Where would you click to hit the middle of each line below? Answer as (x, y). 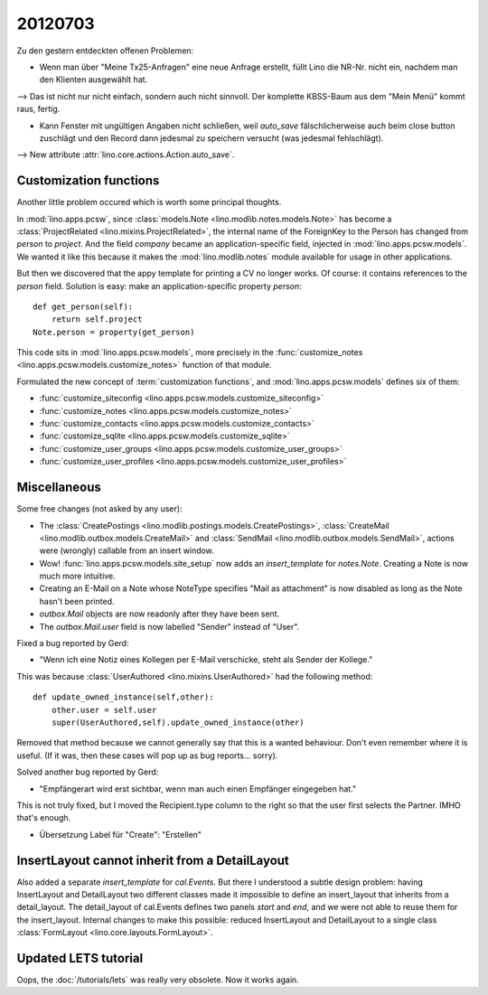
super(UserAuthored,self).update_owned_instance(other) (178, 722)
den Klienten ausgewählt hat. (94, 80)
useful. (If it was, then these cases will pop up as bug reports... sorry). (147, 756)
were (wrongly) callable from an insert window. (127, 550)
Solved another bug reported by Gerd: (88, 772)
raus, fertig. (38, 109)
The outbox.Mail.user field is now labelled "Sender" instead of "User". (169, 626)
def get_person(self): (83, 306)
